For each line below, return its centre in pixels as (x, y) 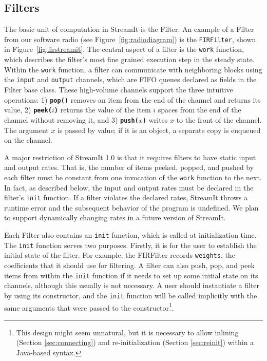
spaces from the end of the (199, 110)
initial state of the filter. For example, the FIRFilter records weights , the (120, 255)
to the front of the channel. (219, 119)
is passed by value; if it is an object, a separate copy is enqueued (159, 130)
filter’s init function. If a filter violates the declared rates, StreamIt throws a (126, 197)
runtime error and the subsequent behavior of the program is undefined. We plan (131, 207)
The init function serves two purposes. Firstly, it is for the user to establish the (130, 245)
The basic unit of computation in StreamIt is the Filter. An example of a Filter (129, 29)
